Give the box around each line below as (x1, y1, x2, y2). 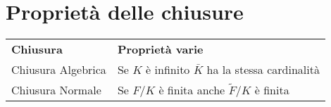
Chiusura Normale (11, 82, 101, 99)
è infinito (146, 61, 190, 78)
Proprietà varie (117, 41, 204, 58)
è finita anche (158, 82, 225, 99)
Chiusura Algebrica (11, 61, 106, 78)
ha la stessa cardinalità (206, 61, 320, 78)
